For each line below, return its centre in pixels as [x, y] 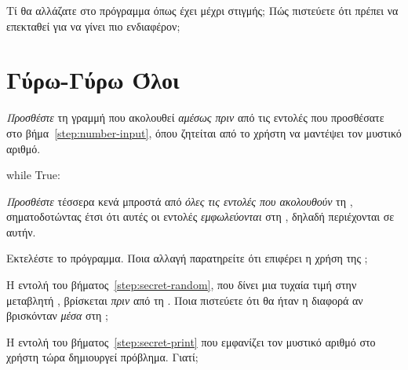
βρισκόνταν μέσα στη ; [57, 315]
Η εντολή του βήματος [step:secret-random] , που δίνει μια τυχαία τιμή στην [182, 285]
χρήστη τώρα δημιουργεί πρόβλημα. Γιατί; [102, 357]
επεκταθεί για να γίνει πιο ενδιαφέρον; [93, 26]
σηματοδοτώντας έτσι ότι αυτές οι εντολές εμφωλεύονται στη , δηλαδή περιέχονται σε [200, 216]
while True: [33, 175]
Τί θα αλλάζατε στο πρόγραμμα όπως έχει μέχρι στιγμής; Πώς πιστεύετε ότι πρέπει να [202, 10]
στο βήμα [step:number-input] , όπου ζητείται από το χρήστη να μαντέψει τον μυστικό [204, 132]
